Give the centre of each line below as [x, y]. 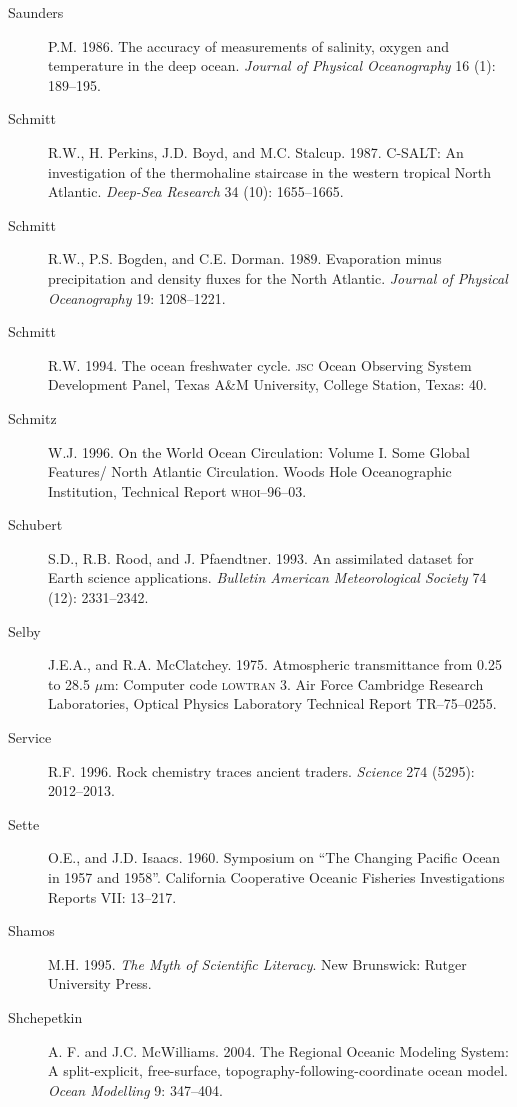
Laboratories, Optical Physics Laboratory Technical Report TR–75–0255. [272, 703]
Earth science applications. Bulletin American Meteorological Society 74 [267, 577]
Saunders [36, 12]
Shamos [31, 930]
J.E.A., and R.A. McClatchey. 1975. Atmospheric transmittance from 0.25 [275, 664]
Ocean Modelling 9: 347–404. [135, 1089]
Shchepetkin [45, 1016]
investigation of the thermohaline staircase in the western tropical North [270, 171]
